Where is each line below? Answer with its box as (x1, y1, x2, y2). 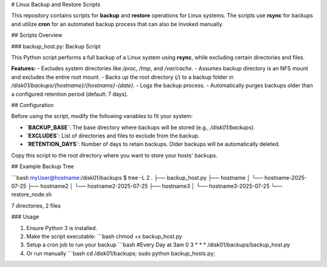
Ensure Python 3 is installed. (26, 224, 97, 231)
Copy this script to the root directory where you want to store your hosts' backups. (11, 151, 218, 159)
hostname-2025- (264, 174, 307, 181)
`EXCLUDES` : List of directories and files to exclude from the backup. (26, 132, 200, 139)
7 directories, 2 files (11, 202, 61, 209)
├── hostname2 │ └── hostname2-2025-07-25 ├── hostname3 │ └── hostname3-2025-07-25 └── (27, 182, 283, 190)
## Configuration (11, 101, 54, 108)
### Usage (11, 213, 39, 220)
